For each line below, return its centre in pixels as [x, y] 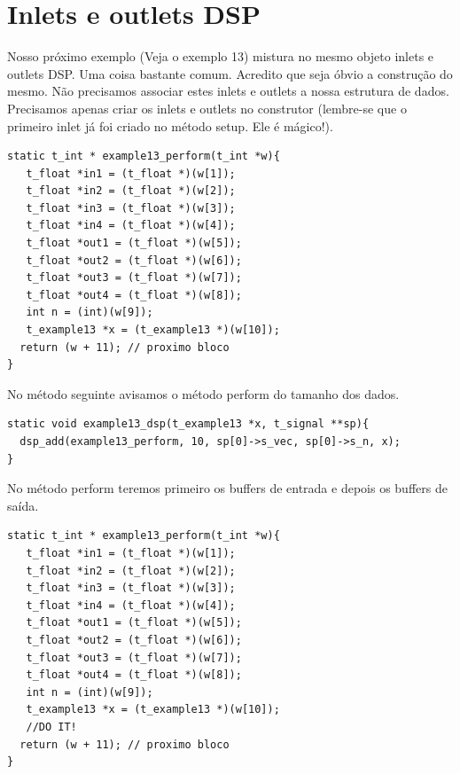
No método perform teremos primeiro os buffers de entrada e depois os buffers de [227, 488]
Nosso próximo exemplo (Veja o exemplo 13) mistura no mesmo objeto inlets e [221, 56]
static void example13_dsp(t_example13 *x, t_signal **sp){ [188, 424]
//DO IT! [51, 727]
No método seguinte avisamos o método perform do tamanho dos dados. [203, 393]
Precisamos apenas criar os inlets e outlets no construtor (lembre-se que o [207, 108]
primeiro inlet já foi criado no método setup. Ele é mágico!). [170, 125]
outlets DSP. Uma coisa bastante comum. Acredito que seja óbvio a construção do [230, 73]
